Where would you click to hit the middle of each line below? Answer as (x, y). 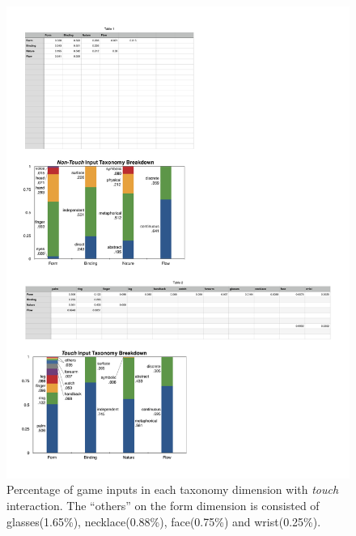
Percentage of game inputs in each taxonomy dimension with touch (173, 489)
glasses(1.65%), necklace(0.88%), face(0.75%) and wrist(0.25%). (164, 521)
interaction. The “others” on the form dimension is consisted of (163, 505)
